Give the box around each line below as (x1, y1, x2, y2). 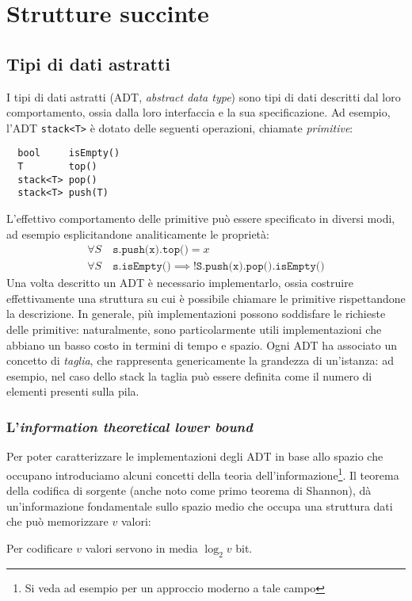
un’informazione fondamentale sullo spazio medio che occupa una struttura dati (6, 497, 393, 514)
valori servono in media (85, 539, 198, 556)
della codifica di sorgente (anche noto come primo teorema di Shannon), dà (6, 482, 372, 499)
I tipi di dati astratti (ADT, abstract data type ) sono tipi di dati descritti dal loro (6, 88, 401, 105)
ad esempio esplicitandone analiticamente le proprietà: (6, 225, 269, 242)
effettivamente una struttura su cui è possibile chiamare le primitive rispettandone (6, 289, 406, 306)
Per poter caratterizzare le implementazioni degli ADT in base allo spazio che (6, 448, 383, 465)
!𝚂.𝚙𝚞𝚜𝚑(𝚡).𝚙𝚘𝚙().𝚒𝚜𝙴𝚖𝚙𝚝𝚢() (193, 261, 325, 273)
